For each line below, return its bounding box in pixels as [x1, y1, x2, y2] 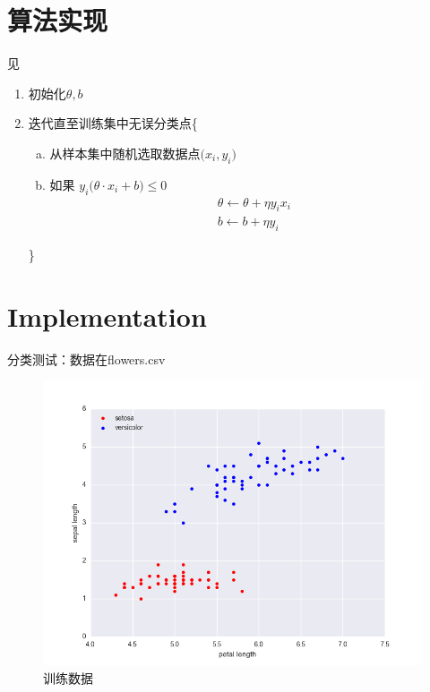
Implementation [7, 297, 207, 334]
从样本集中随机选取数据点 [49, 143, 201, 162]
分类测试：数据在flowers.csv [7, 349, 166, 368]
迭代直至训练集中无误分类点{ [28, 114, 198, 132]
